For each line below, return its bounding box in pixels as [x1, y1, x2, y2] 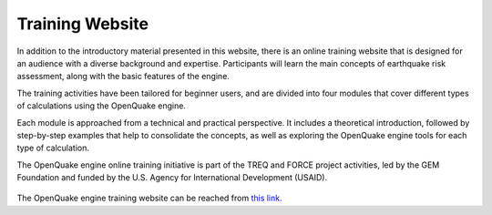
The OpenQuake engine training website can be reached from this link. [16, 192, 282, 204]
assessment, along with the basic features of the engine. [16, 71, 230, 82]
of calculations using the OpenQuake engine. [16, 100, 187, 111]
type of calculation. [16, 142, 90, 154]
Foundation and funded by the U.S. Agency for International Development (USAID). [16, 172, 328, 183]
